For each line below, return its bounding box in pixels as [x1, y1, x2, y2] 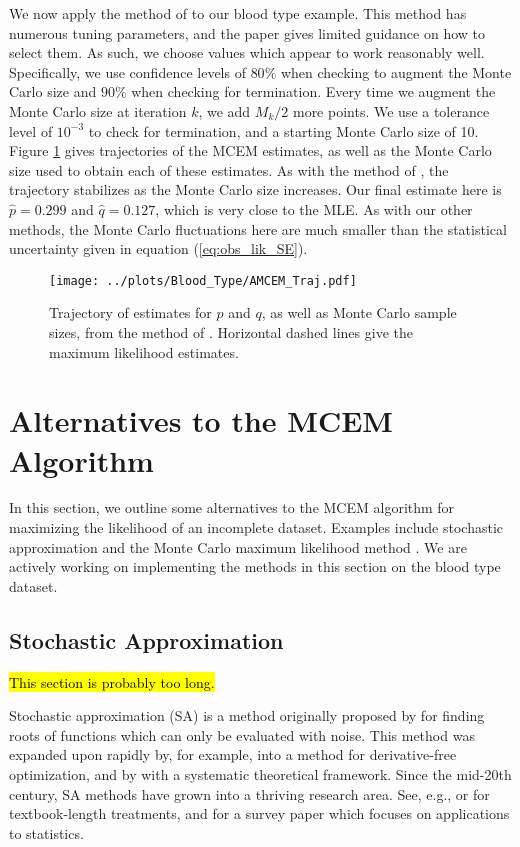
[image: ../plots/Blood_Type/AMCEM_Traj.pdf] [49, 273, 357, 288]
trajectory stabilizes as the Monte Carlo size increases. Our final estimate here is [9, 179, 502, 200]
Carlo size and [9, 81, 97, 102]
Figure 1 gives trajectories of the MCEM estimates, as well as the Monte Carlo [9, 140, 492, 161]
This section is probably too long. [9, 671, 215, 692]
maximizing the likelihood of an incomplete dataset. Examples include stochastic [9, 517, 504, 538]
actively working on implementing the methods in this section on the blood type [9, 556, 501, 577]
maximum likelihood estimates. [49, 341, 239, 362]
